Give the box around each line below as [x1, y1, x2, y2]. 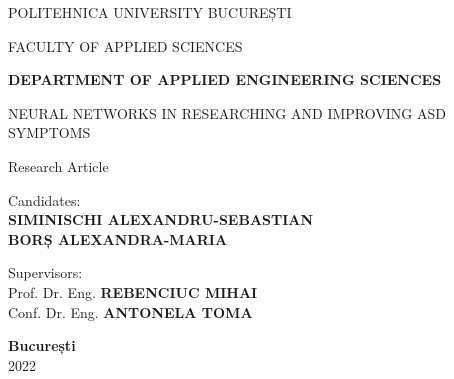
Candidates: [8, 189, 81, 210]
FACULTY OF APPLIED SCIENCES [8, 35, 243, 56]
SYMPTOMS [8, 122, 91, 143]
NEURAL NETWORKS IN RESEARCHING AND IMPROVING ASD [8, 102, 446, 123]
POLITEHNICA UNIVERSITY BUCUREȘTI [8, 2, 292, 22]
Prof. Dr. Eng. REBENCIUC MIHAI [8, 281, 258, 302]
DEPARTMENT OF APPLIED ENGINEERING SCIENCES [8, 69, 442, 90]
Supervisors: [8, 262, 83, 283]
